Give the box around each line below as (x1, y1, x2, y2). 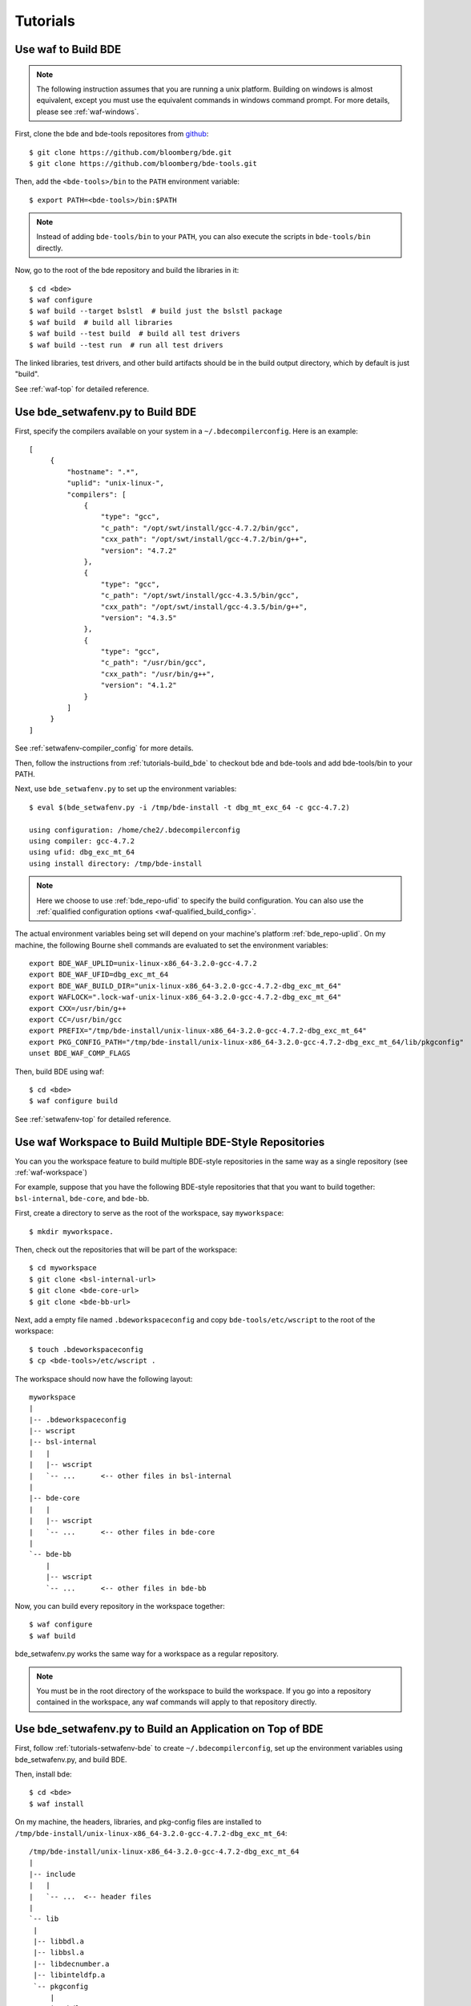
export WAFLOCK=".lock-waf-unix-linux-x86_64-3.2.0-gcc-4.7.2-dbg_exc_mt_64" (29, 993, 342, 1002)
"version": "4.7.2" (100, 546, 178, 555)
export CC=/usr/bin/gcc (29, 1015, 123, 1025)
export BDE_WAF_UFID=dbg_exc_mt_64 (29, 970, 169, 979)
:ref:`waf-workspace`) (14, 1167, 88, 1177)
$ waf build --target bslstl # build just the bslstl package (29, 307, 283, 316)
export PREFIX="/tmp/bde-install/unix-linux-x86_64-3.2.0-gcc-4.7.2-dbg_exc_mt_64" (29, 1026, 368, 1035)
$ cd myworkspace (29, 1264, 97, 1273)
